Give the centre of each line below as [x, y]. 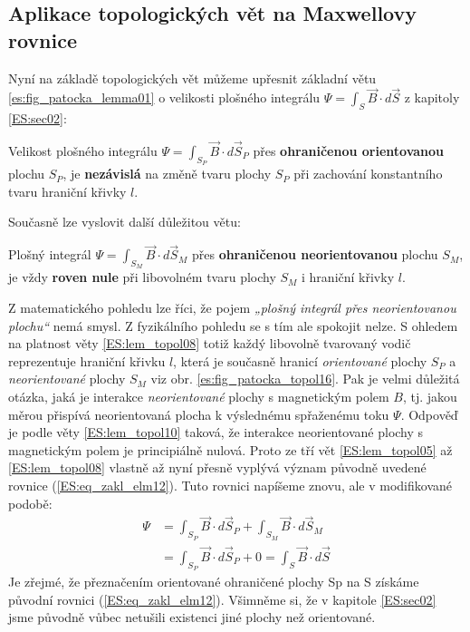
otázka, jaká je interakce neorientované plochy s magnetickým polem [199, 396]
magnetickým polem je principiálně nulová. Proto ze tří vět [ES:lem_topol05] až [230, 449]
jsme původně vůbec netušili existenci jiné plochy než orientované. [192, 617]
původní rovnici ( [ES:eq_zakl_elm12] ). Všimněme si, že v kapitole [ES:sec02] [222, 599]
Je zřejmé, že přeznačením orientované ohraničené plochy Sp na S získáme [214, 582]
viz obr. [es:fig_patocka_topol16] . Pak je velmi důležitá [305, 379]
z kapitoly [432, 97]
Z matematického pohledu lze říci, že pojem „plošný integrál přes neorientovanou [232, 308]
